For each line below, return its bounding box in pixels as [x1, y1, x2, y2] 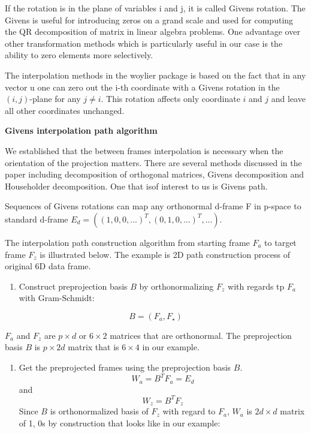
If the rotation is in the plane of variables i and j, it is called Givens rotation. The [5, 2, 306, 14]
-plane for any [29, 92, 81, 105]
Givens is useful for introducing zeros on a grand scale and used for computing [5, 13, 294, 26]
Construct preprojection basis [19, 279, 128, 292]
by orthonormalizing [139, 279, 214, 292]
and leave [271, 92, 306, 105]
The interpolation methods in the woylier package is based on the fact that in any [5, 68, 306, 81]
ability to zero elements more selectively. [5, 49, 153, 61]
